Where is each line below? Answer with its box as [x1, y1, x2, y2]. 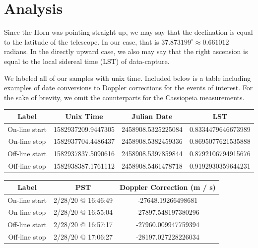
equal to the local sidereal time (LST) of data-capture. [4, 56, 170, 66]
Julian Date [131, 111, 173, 121]
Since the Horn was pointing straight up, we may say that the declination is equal [4, 27, 253, 37]
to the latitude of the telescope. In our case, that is [4, 36, 159, 47]
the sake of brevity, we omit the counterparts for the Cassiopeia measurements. [4, 92, 245, 102]
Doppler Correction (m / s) [120, 182, 216, 192]
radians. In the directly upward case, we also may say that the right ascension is [4, 46, 248, 57]
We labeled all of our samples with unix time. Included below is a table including [4, 72, 251, 83]
